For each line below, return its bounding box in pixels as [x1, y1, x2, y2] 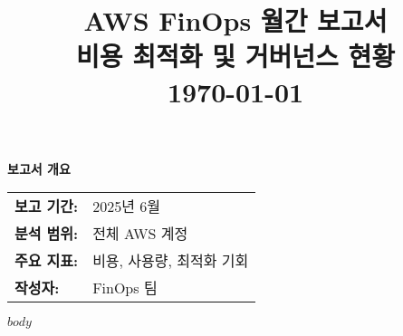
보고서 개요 [7, 158, 71, 178]
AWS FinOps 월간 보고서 [83, 2, 388, 39]
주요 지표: [14, 250, 79, 272]
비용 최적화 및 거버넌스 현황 [75, 37, 396, 74]
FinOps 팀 [92, 277, 158, 299]
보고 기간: [14, 196, 79, 217]
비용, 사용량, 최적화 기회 [92, 250, 249, 272]
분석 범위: [14, 223, 79, 245]
